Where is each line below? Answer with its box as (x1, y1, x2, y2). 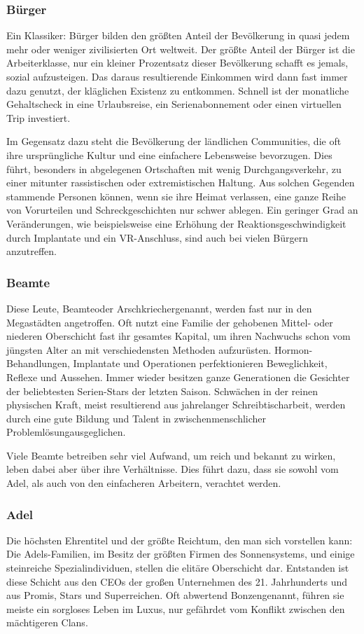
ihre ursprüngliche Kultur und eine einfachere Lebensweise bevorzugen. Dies (6, 147, 332, 162)
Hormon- (274, 342, 313, 357)
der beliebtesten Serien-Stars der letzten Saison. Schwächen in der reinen (6, 383, 318, 398)
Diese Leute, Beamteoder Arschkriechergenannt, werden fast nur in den (6, 301, 312, 315)
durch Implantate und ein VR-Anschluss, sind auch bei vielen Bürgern (6, 230, 308, 244)
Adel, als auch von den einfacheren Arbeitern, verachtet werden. (6, 476, 281, 490)
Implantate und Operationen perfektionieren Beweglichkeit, (73, 356, 328, 371)
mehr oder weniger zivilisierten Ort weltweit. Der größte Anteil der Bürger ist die (6, 41, 355, 56)
